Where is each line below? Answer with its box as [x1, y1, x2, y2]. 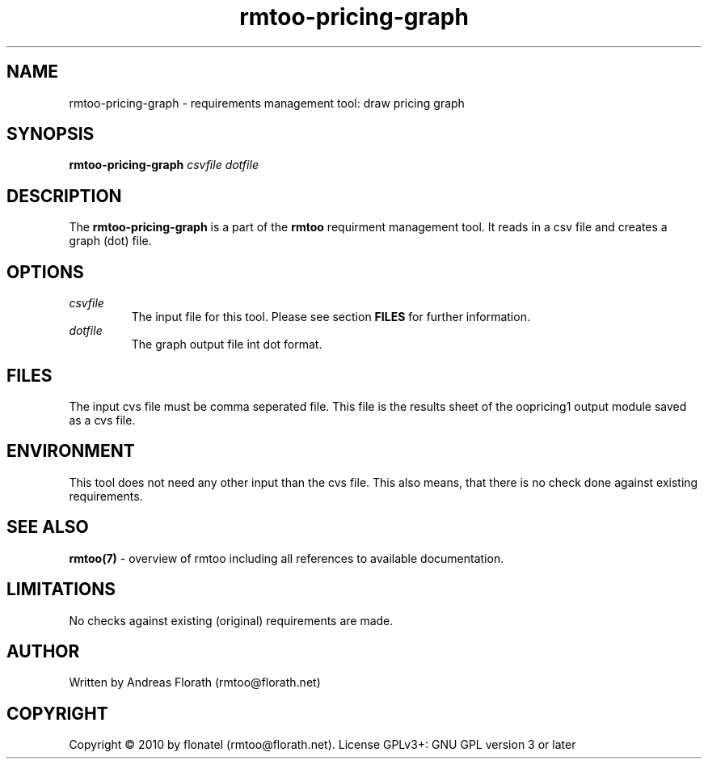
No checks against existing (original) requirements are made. [69, 613, 394, 628]
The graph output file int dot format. [131, 337, 322, 352]
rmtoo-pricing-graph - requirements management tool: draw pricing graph [69, 95, 465, 110]
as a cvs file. [69, 412, 136, 427]
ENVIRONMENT [6, 441, 135, 462]
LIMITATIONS [6, 579, 116, 600]
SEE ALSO [6, 517, 89, 538]
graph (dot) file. [69, 234, 152, 248]
